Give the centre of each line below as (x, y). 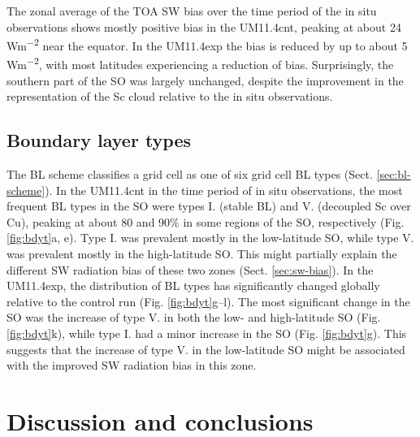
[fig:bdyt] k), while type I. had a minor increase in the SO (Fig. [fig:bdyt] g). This (207, 333)
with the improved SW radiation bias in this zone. (132, 365)
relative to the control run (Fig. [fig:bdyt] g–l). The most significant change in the (208, 301)
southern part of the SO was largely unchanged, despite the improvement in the (205, 80)
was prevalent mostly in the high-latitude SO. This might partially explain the (202, 254)
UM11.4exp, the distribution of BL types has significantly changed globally (193, 286)
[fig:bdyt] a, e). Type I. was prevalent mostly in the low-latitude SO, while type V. (210, 238)
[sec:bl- (394, 174)
